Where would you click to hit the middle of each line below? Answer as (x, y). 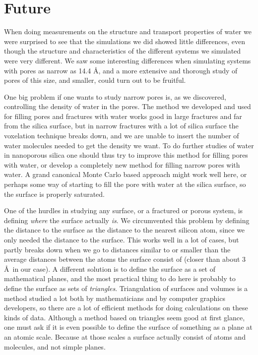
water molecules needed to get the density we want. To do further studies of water (129, 145)
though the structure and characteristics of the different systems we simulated (123, 51)
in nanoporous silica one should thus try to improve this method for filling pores (126, 155)
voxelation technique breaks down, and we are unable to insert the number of (122, 136)
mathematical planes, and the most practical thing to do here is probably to (120, 278)
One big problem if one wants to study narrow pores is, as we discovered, (115, 96)
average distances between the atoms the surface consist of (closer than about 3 (125, 259)
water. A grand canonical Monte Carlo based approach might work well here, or (126, 174)
